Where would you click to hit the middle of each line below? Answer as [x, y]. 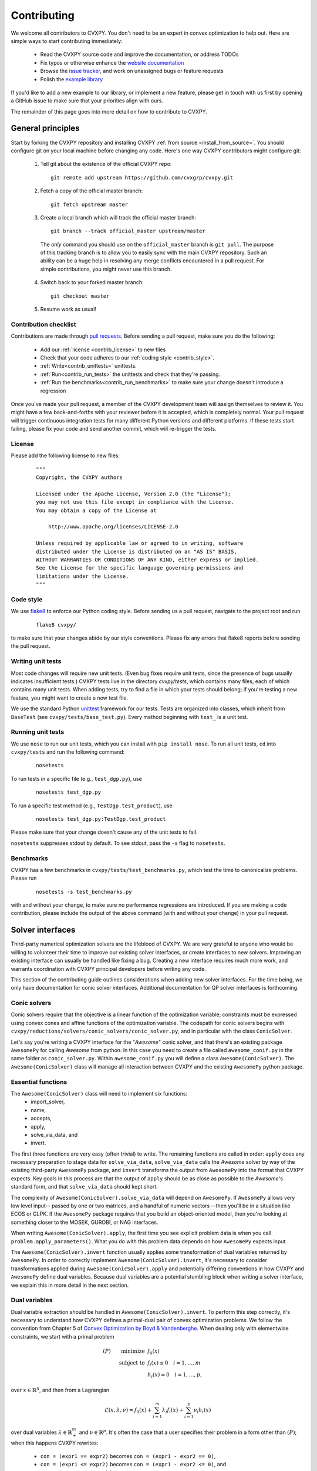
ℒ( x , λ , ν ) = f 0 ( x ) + [128, 1411]
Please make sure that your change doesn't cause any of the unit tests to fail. [104, 832]
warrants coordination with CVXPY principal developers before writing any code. [109, 969]
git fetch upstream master [90, 204]
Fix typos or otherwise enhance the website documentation [112, 62]
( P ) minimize [124, 1351]
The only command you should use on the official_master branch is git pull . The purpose [157, 244]
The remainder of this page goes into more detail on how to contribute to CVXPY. [109, 111]
